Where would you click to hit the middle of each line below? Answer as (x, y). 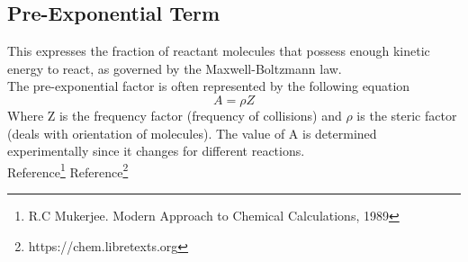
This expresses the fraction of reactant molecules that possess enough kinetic (219, 51)
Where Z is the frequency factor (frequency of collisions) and (175, 115)
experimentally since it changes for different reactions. (156, 151)
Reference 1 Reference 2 (68, 170)
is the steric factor (407, 115)
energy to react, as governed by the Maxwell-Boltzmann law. (175, 68)
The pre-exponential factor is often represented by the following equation (209, 86)
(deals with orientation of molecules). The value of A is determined (192, 133)
